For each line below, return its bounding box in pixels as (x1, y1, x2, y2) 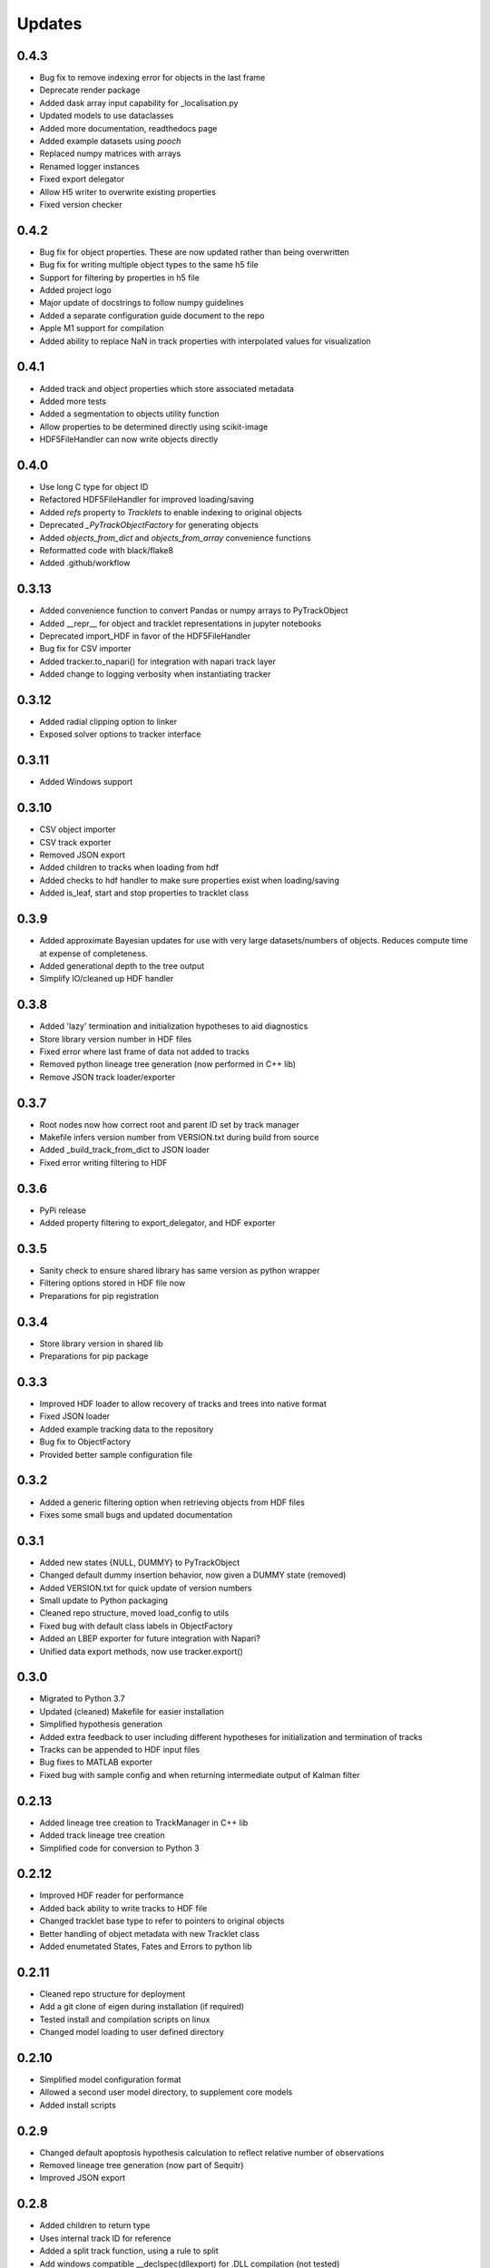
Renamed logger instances (39, 161, 140, 171)
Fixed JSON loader (39, 1411, 111, 1422)
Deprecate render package (39, 84, 141, 95)
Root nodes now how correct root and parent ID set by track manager (39, 1119, 299, 1129)
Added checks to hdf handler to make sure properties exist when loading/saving (39, 875, 339, 885)
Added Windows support (39, 777, 133, 787)
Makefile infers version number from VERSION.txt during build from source (39, 1132, 319, 1143)
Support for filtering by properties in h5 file (39, 272, 200, 283)
